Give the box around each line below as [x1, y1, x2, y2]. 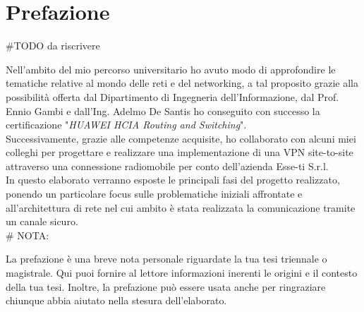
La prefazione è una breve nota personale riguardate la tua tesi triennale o [6, 251, 327, 266]
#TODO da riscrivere [6, 38, 100, 53]
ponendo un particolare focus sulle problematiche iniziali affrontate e [6, 186, 303, 201]
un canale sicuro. [6, 214, 78, 229]
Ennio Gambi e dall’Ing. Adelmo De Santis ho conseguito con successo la [6, 103, 320, 118]
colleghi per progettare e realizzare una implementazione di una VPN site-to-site [6, 145, 353, 160]
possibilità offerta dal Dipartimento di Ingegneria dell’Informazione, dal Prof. [6, 89, 339, 104]
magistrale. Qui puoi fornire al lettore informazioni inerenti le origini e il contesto [6, 265, 358, 280]
